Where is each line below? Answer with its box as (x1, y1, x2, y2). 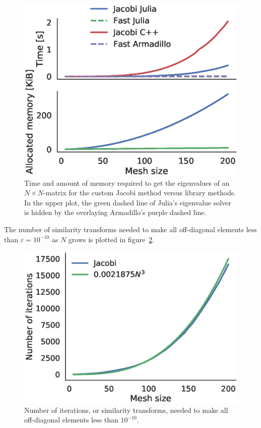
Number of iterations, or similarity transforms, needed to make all (24, 404, 228, 415)
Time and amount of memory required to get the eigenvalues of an (24, 177, 230, 188)
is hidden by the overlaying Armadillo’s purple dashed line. (24, 207, 207, 218)
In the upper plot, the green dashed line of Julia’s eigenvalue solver (24, 197, 231, 207)
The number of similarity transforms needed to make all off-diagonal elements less (4, 224, 257, 234)
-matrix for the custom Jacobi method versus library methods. (43, 187, 236, 198)
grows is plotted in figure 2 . (68, 234, 155, 244)
